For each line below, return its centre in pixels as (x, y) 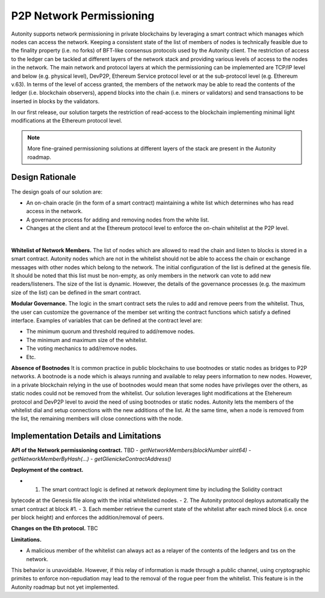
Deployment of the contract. (47, 469)
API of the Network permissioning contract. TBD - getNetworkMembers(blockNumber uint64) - (131, 450)
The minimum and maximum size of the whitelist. (87, 340)
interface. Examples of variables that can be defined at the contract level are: (107, 320)
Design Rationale (44, 177)
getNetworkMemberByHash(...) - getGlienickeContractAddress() (91, 459)
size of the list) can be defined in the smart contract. (76, 292)
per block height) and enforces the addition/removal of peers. (88, 517)
